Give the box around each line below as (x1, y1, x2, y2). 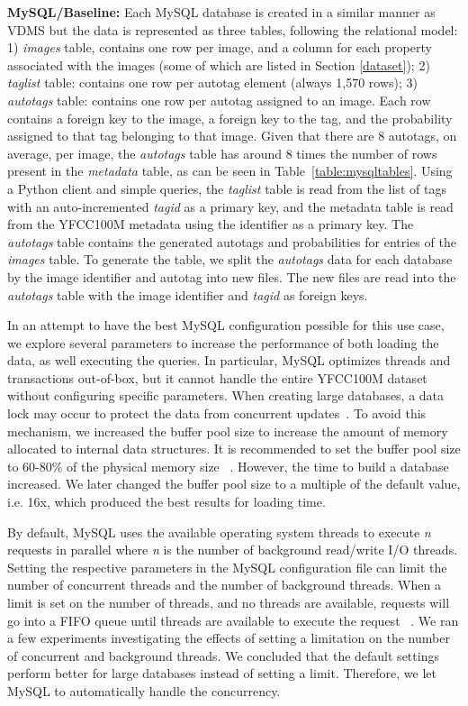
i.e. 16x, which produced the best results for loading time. (7, 492, 326, 511)
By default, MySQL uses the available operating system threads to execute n (7, 522, 431, 541)
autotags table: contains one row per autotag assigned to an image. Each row (7, 90, 431, 109)
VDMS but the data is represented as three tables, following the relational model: (7, 20, 458, 39)
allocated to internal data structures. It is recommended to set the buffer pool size (7, 439, 461, 458)
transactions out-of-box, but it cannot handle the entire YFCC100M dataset (7, 368, 427, 387)
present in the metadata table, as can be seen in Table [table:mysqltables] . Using (7, 161, 453, 180)
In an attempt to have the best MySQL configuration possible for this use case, (7, 316, 445, 335)
